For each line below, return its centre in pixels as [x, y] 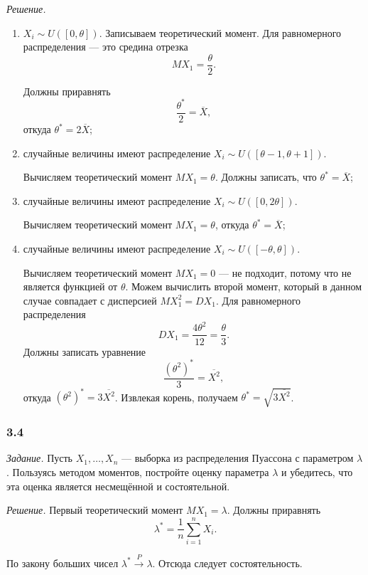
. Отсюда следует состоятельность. [227, 563]
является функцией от [70, 286]
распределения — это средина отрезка [105, 47]
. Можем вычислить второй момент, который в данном [244, 286]
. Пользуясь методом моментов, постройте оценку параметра [138, 471]
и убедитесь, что [317, 471]
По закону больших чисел [63, 563]
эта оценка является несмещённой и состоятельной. [118, 486]
